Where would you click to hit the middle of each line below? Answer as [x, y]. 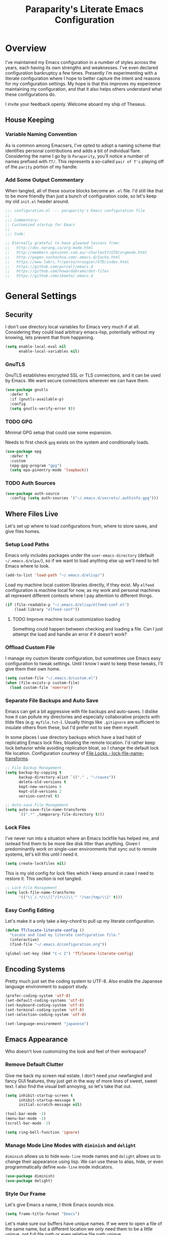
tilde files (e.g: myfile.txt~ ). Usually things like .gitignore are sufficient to [82, 722]
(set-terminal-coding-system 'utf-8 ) [45, 1010]
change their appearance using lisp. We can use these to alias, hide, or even [84, 1161]
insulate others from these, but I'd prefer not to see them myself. [72, 728]
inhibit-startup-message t [47, 1100]
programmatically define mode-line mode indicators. [59, 1167]
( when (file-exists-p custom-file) [43, 683]
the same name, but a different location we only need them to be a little [79, 1229]
